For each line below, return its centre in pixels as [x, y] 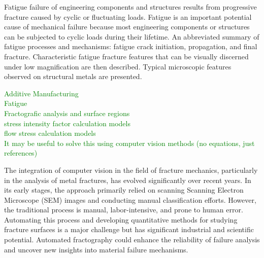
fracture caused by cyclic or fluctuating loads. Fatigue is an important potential [128, 16]
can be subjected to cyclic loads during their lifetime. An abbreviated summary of [132, 36]
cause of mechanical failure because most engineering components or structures [127, 27]
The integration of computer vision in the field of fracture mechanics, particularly [131, 170]
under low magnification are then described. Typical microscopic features [118, 66]
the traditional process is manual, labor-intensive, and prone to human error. [124, 210]
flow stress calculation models [50, 133]
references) [21, 153]
